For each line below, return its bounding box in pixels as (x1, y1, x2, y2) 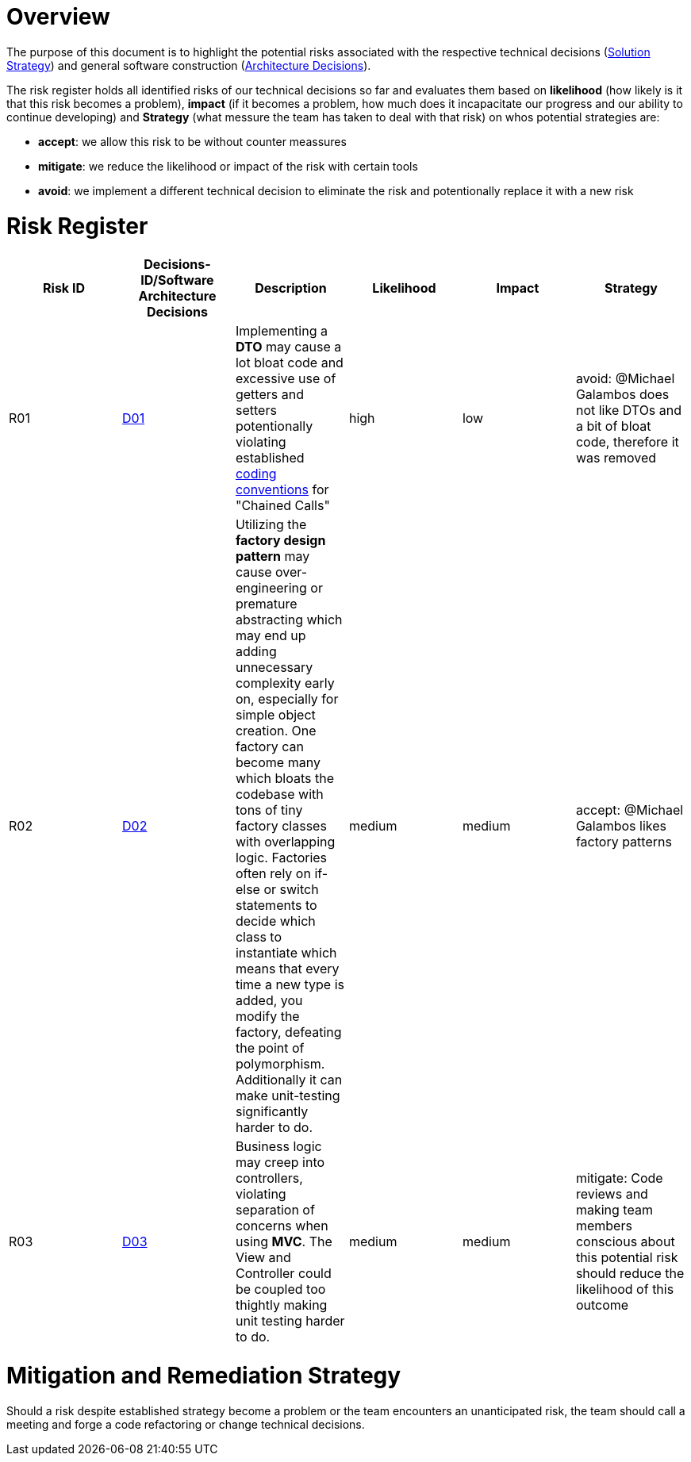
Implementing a (235, 323, 328, 340)
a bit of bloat (575, 418, 651, 435)
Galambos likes (575, 818, 666, 835)
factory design (235, 532, 326, 549)
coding (235, 466, 277, 482)
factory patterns (575, 834, 672, 850)
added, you (235, 992, 303, 1009)
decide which (235, 913, 316, 930)
